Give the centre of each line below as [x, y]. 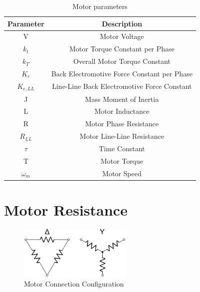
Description [122, 23]
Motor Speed [122, 173]
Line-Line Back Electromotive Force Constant [122, 86]
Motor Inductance [122, 111]
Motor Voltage [122, 36]
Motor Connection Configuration [74, 284]
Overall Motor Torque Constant [122, 61]
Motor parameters [100, 6]
